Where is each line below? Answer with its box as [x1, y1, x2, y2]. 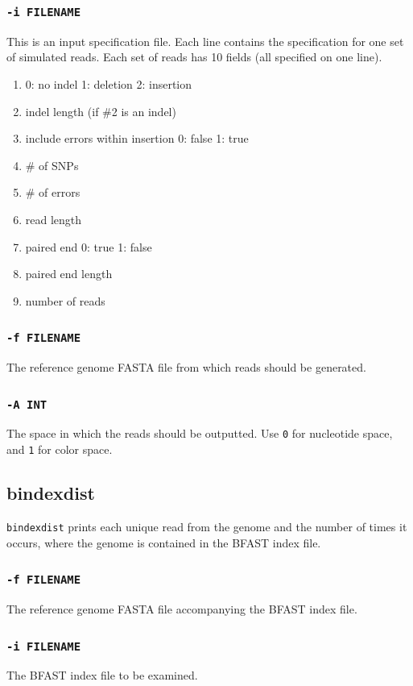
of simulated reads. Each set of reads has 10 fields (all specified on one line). [6, 48, 382, 65]
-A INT [6, 397, 47, 411]
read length [25, 210, 82, 227]
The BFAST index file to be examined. [6, 667, 198, 684]
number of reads [25, 292, 105, 309]
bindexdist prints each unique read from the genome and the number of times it [6, 518, 407, 534]
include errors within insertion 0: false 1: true [25, 130, 249, 147]
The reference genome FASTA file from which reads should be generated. [6, 359, 366, 376]
